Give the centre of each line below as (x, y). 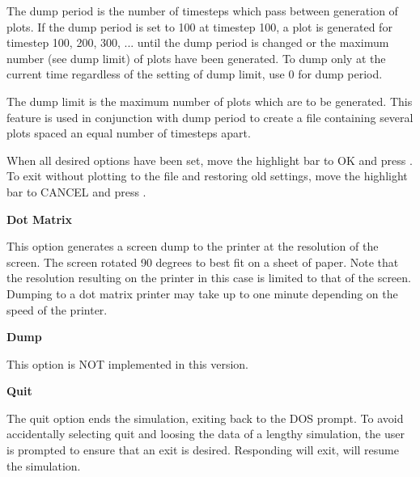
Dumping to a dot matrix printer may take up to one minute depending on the (202, 293)
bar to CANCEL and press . (76, 191)
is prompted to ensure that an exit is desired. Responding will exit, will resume (203, 450)
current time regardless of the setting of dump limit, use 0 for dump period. (195, 74)
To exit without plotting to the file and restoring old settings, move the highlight (207, 176)
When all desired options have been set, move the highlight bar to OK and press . (210, 160)
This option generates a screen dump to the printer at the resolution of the (193, 246)
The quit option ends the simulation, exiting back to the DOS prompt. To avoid (205, 418)
